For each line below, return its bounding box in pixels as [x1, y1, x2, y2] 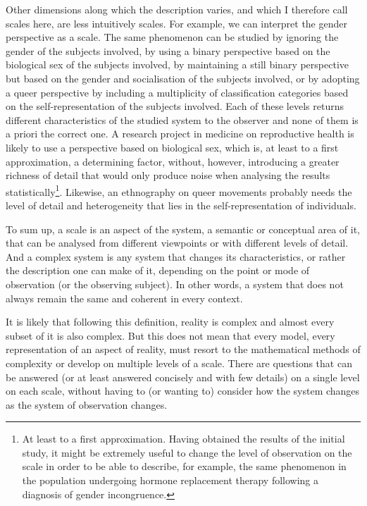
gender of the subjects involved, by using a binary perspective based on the [6, 43, 330, 58]
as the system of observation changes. [6, 397, 168, 412]
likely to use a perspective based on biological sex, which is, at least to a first [6, 140, 339, 154]
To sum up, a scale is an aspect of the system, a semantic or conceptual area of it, [6, 221, 360, 236]
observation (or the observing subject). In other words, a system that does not [6, 276, 344, 291]
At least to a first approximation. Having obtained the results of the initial [22, 431, 345, 446]
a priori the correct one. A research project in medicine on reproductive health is [6, 126, 354, 141]
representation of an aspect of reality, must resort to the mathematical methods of [6, 342, 361, 357]
